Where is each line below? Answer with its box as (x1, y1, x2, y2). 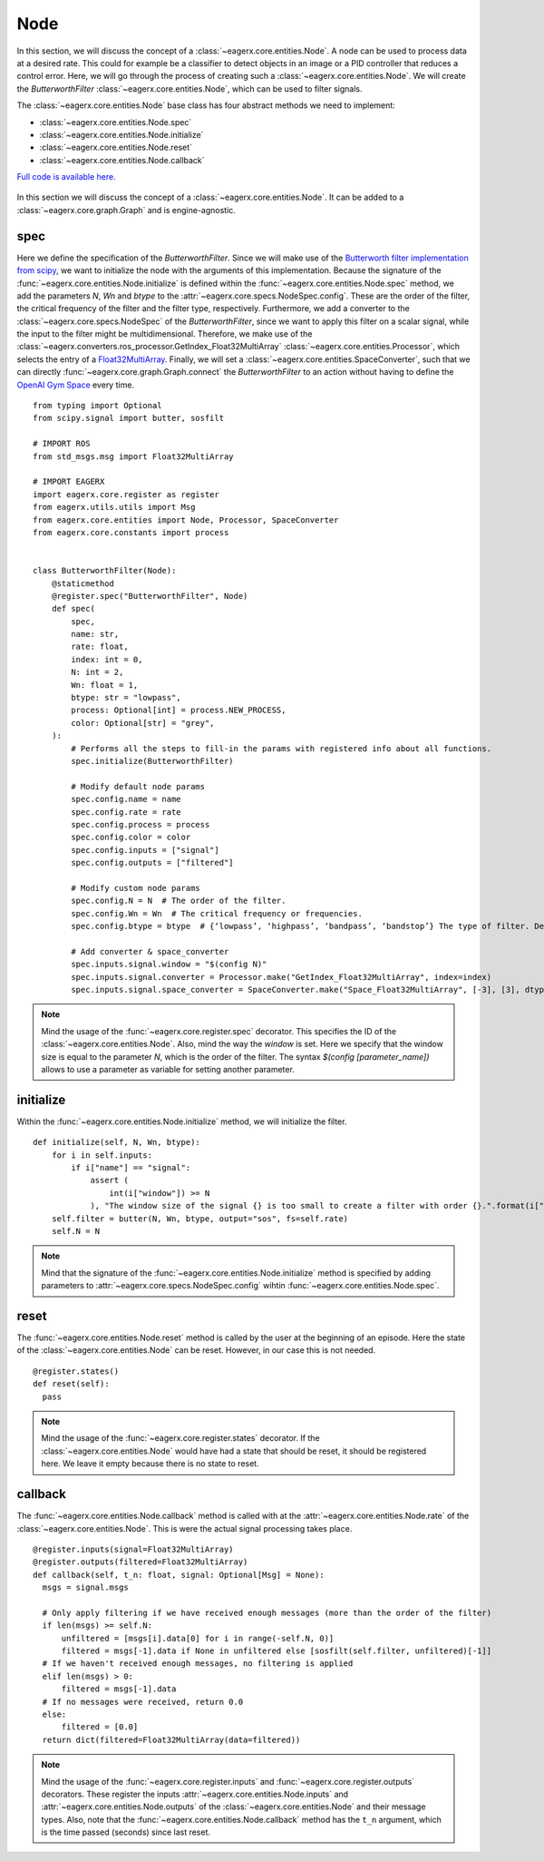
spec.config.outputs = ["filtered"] (71, 857, 235, 868)
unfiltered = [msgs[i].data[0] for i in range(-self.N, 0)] (61, 1633, 335, 1643)
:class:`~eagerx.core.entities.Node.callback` (39, 154, 205, 165)
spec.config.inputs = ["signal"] (71, 845, 219, 855)
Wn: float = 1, (71, 680, 139, 690)
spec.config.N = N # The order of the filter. (71, 896, 287, 906)
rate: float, (71, 642, 129, 652)
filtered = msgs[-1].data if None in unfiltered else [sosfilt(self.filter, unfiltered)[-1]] (61, 1646, 492, 1656)
